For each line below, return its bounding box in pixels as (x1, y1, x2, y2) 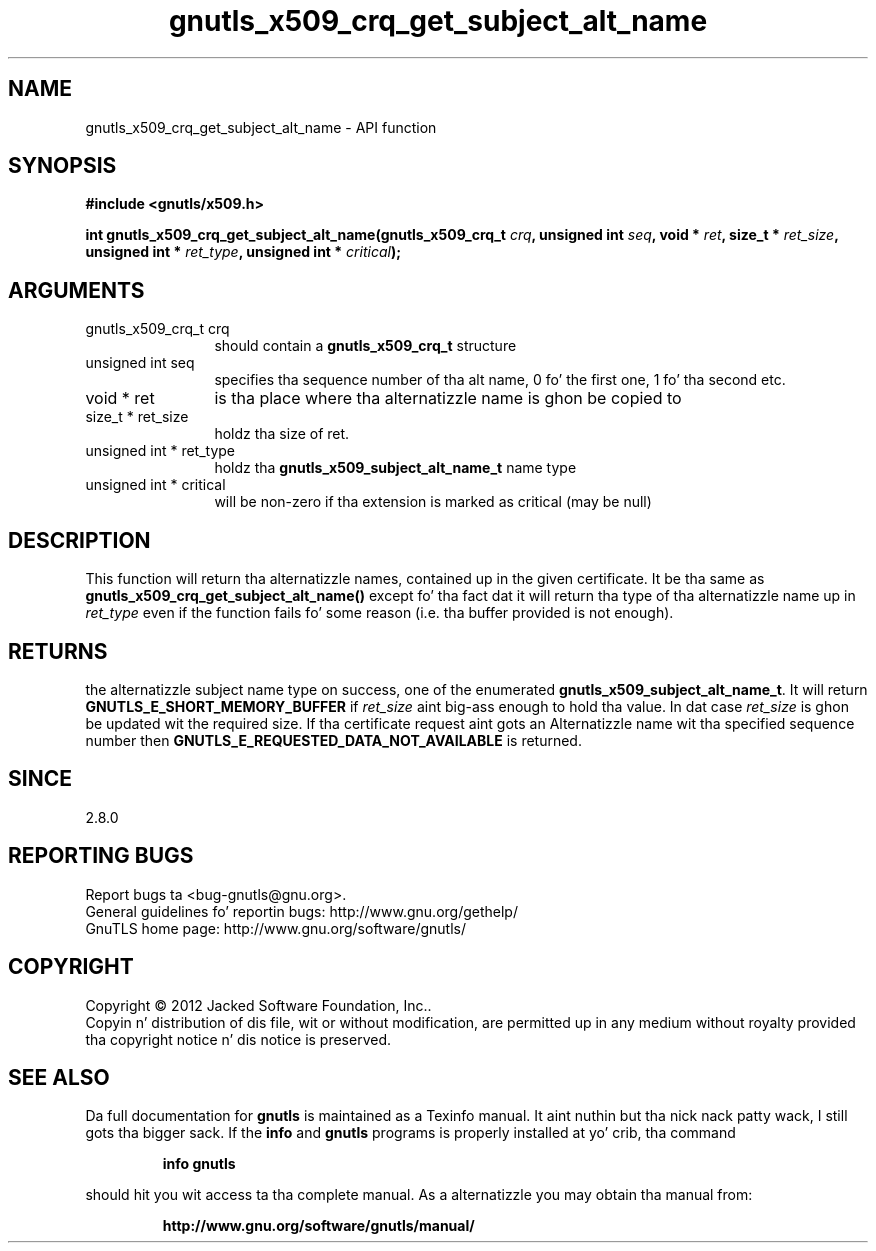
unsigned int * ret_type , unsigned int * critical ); (85, 243, 401, 261)
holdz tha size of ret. (214, 425, 350, 443)
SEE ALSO (8, 1064, 110, 1090)
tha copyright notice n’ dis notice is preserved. (85, 1030, 392, 1048)
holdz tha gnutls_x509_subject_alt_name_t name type (214, 459, 577, 477)
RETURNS (8, 638, 108, 664)
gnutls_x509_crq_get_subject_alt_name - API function (85, 118, 437, 136)
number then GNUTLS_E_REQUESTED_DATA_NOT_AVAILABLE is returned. (85, 731, 582, 749)
